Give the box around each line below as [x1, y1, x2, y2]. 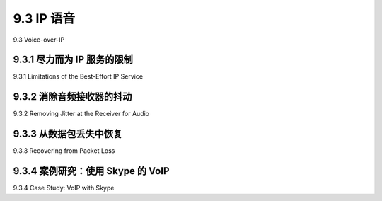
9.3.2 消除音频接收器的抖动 [13, 91, 132, 103]
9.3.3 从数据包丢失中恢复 [13, 128, 123, 140]
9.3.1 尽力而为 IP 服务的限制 [13, 54, 134, 66]
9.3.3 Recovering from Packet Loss [13, 147, 115, 155]
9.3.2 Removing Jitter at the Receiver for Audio [13, 110, 150, 118]
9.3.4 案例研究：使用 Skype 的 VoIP [13, 165, 170, 177]
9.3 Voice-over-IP [13, 35, 65, 44]
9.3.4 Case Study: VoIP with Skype [13, 184, 115, 193]
